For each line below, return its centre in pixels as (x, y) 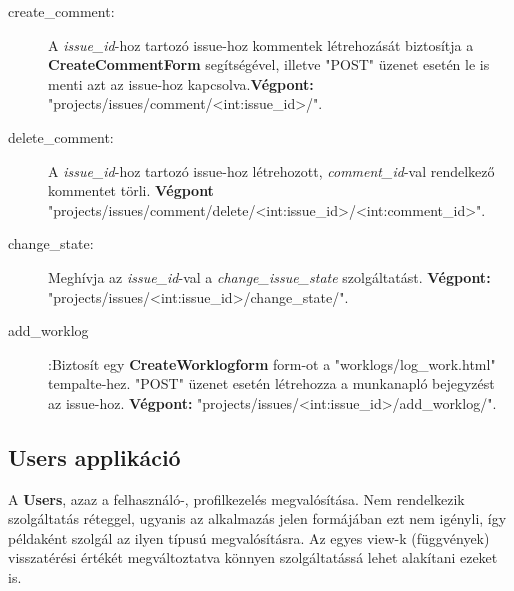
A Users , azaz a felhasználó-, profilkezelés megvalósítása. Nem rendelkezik (236, 498)
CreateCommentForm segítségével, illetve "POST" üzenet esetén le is (269, 64)
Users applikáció (94, 456)
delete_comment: (61, 136)
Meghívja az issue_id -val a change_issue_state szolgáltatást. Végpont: (269, 276)
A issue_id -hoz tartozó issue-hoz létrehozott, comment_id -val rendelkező (271, 170)
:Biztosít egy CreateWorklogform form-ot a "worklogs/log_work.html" (272, 363)
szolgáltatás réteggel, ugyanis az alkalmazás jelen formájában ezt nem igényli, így (257, 518)
